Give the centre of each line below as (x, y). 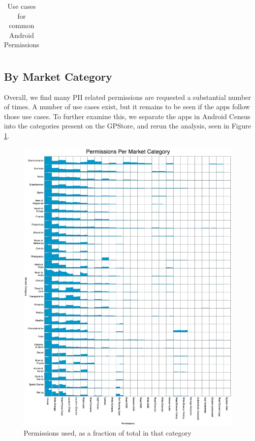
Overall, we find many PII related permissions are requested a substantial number (127, 97)
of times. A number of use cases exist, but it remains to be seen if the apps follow (127, 107)
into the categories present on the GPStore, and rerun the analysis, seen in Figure (127, 126)
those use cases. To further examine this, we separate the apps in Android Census (127, 116)
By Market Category (58, 76)
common (22, 25)
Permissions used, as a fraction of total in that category (108, 432)
